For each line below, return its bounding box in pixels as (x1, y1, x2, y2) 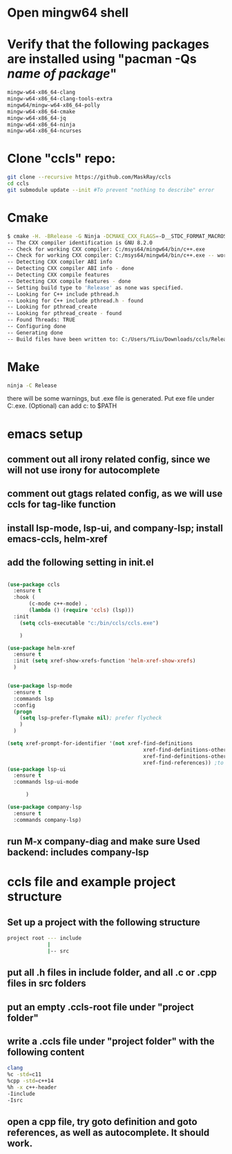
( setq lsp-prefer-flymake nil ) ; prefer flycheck (19, 714, 162, 721)
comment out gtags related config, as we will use (7, 488, 223, 500)
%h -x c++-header (7, 1083, 57, 1091)
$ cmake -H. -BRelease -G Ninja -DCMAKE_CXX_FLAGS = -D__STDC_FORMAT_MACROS (7, 233, 227, 240)
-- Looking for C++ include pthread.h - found (7, 297, 144, 304)
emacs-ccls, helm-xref (7, 533, 108, 545)
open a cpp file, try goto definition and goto (7, 1116, 198, 1128)
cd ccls (7, 180, 30, 188)
